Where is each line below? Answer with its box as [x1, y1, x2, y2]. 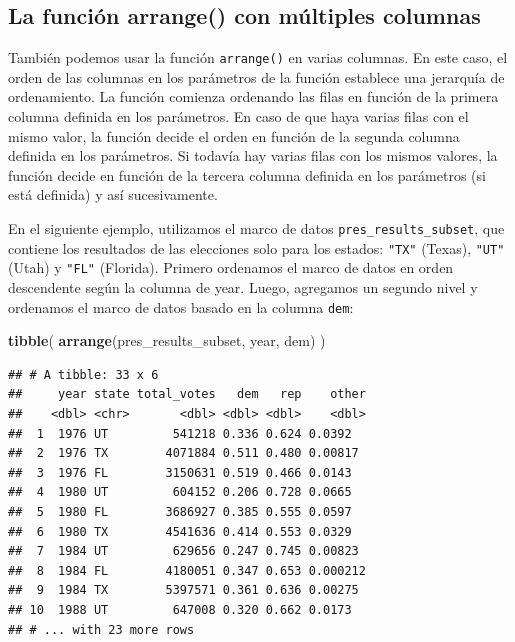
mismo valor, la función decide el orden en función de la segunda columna [8, 125, 460, 146]
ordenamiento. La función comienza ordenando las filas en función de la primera [8, 86, 499, 107]
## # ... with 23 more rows [8, 622, 195, 637]
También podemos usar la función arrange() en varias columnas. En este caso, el [8, 47, 508, 68]
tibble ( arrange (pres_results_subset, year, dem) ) [8, 330, 326, 351]
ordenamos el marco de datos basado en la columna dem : [8, 296, 354, 317]
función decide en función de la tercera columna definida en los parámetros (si [8, 164, 486, 185]
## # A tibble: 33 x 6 [8, 367, 159, 382]
